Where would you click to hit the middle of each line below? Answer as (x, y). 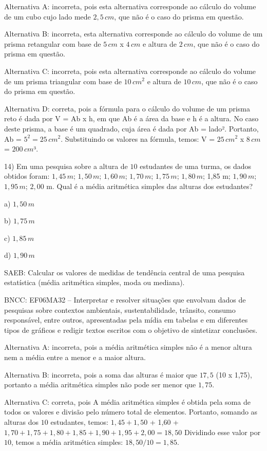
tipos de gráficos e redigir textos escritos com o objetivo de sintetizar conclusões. (131, 330)
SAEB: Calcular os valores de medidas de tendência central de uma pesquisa (125, 272)
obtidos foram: (27, 176)
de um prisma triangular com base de (63, 81)
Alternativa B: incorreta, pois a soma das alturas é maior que (101, 374)
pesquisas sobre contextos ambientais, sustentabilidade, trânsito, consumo (120, 309)
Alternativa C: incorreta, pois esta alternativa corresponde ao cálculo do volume (130, 71)
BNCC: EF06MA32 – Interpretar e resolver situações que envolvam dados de (125, 300)
